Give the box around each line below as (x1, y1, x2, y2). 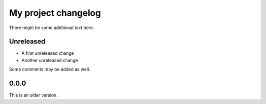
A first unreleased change (21, 50, 74, 56)
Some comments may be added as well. (9, 67, 91, 72)
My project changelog (9, 7, 101, 18)
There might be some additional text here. (9, 25, 95, 31)
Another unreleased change (21, 57, 78, 63)
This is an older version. (9, 92, 58, 98)
